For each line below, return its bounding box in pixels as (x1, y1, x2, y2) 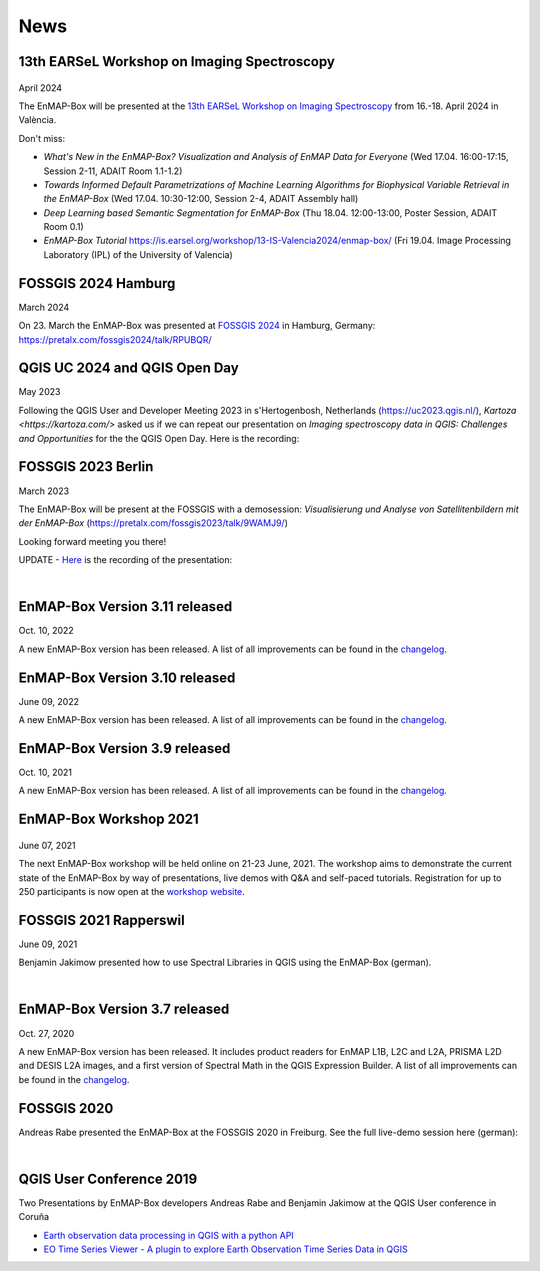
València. (18, 114, 57, 126)
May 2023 (18, 386, 61, 398)
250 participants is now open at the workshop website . (18, 885, 245, 897)
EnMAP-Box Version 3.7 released (18, 1001, 230, 1018)
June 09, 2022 (18, 695, 80, 707)
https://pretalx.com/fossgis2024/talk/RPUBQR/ (18, 333, 212, 345)
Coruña (18, 1211, 50, 1223)
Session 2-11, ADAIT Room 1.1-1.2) (43, 165, 183, 177)
